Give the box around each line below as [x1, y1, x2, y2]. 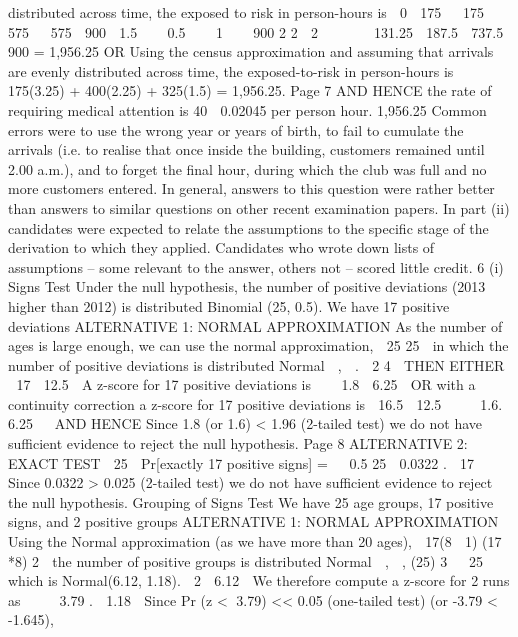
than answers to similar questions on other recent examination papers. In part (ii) [8, 197, 510, 218]
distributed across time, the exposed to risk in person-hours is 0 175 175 [8, 2, 485, 22]
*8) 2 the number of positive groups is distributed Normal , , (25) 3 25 [8, 550, 484, 571]
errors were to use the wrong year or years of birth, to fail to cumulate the [8, 119, 464, 140]
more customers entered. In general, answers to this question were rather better [8, 178, 495, 199]
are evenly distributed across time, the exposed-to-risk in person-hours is [8, 60, 454, 81]
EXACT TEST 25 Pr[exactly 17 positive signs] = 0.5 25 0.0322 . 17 [8, 452, 475, 473]
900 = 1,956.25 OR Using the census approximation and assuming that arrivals [8, 41, 494, 62]
